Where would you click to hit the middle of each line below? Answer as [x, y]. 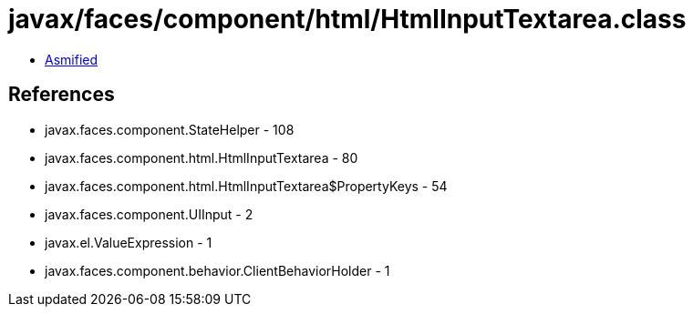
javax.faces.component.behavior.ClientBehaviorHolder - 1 [217, 270]
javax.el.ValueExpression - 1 [129, 242]
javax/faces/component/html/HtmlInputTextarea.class [347, 19]
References [62, 95]
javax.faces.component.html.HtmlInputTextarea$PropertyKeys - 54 [246, 186]
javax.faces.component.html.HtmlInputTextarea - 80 [202, 157]
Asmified [72, 59]
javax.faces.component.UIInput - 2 [149, 214]
